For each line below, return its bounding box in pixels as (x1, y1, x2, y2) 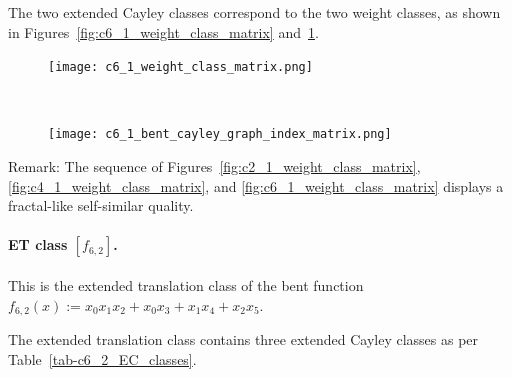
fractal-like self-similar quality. (8, 195, 194, 216)
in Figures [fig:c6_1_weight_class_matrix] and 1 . (8, 21, 319, 42)
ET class (8, 234, 68, 255)
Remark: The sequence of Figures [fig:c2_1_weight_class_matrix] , (8, 156, 421, 177)
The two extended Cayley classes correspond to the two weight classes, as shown (8, 2, 501, 22)
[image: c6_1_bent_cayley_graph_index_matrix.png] (48, 127, 392, 142)
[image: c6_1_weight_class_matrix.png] (48, 60, 313, 75)
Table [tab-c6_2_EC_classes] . (8, 348, 197, 369)
